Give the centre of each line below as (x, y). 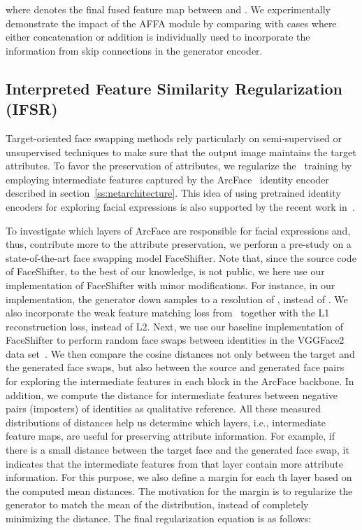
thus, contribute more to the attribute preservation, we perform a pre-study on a (179, 244)
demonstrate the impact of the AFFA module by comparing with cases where (171, 23)
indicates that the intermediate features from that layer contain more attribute (174, 463)
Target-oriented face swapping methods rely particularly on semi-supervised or (174, 138)
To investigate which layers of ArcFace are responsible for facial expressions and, (178, 230)
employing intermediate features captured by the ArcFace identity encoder (167, 179)
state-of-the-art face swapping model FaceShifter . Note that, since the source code (181, 257)
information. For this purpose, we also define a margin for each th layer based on (179, 477)
